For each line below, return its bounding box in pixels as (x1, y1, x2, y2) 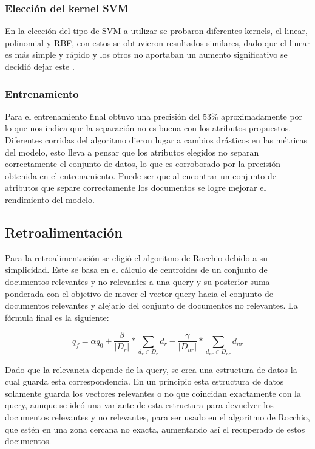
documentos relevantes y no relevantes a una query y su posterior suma (5, 275, 270, 287)
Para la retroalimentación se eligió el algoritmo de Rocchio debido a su (5, 251, 268, 264)
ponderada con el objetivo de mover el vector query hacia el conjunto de (5, 287, 273, 300)
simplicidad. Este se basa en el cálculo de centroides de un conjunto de (5, 263, 268, 276)
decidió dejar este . (5, 60, 75, 72)
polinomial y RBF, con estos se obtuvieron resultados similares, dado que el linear (5, 36, 310, 49)
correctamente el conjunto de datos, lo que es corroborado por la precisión (5, 157, 280, 170)
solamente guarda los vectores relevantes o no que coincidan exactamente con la (5, 386, 302, 399)
